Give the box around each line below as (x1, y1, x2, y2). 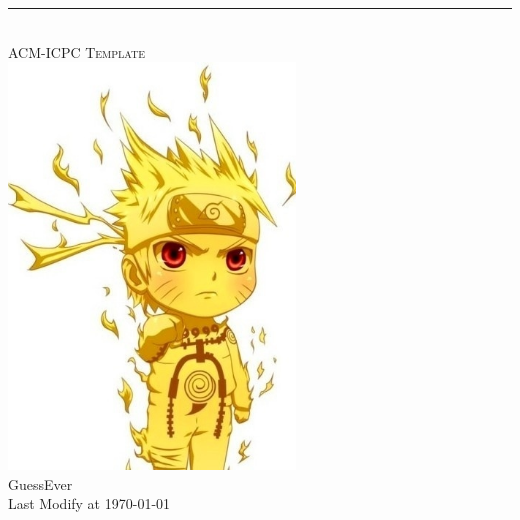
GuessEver (8, 473, 73, 494)
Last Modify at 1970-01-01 (8, 493, 171, 514)
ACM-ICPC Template (8, 41, 146, 62)
